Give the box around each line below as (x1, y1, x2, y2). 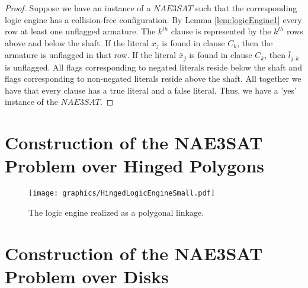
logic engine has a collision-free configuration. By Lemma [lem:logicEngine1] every (5, 13, 302, 25)
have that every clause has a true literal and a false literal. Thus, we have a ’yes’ (5, 84, 297, 96)
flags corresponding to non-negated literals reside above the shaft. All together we (5, 72, 301, 85)
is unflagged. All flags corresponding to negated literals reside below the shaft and (5, 60, 302, 73)
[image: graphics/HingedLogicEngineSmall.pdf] (28, 189, 215, 198)
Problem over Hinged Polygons (5, 153, 265, 178)
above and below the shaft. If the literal (5, 36, 149, 49)
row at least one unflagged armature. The (5, 25, 156, 37)
